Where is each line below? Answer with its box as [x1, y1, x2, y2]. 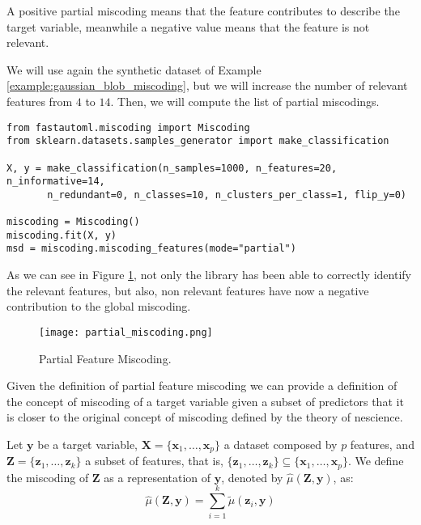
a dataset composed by [223, 435, 338, 452]
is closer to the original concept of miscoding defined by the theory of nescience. [6, 409, 403, 426]
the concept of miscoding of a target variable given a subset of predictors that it [6, 392, 404, 409]
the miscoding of [6, 468, 89, 485]
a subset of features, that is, [85, 452, 223, 469]
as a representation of [104, 468, 211, 485]
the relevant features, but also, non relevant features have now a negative [6, 282, 369, 298]
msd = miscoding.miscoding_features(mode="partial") [6, 243, 296, 255]
